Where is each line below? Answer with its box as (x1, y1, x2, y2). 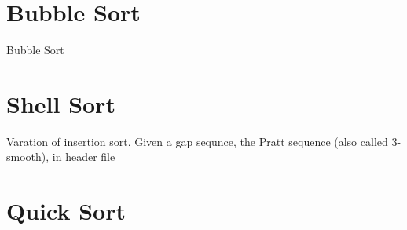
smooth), (6, 148, 49, 165)
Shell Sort (6, 87, 115, 119)
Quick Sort (6, 195, 126, 227)
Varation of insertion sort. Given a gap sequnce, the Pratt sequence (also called (6, 133, 388, 149)
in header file (52, 148, 115, 165)
